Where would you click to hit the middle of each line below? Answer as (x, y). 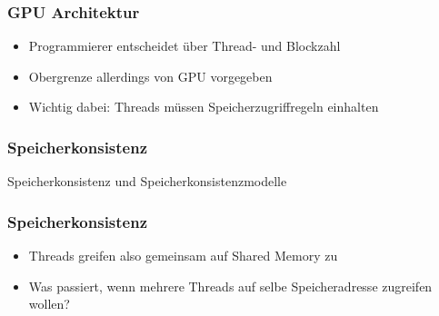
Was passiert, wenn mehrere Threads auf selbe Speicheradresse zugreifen (230, 286)
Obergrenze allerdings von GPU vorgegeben (150, 76)
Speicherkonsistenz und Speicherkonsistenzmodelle (147, 181)
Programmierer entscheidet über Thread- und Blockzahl (185, 46)
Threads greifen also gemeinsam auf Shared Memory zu (183, 256)
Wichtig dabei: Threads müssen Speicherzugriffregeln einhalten (204, 107)
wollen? (49, 304)
